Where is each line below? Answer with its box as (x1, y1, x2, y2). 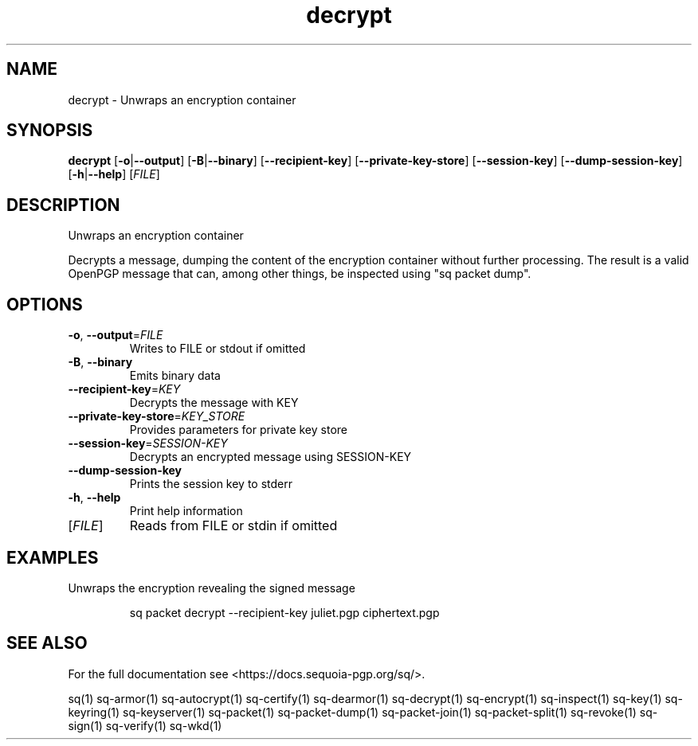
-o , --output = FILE (68, 328, 163, 342)
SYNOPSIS (6, 120, 93, 141)
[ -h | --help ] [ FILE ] (68, 167, 160, 182)
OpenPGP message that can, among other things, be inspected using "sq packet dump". (68, 267, 531, 281)
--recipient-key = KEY (68, 382, 181, 396)
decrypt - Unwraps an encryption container (68, 92, 296, 107)
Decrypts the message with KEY (129, 396, 299, 410)
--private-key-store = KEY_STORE (68, 409, 245, 424)
